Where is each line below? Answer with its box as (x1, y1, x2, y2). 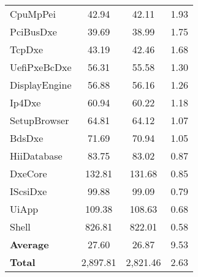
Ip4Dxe (10, 95, 41, 109)
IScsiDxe (10, 184, 47, 198)
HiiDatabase (10, 149, 63, 163)
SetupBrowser (10, 113, 69, 127)
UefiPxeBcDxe (10, 60, 72, 74)
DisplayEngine (10, 78, 72, 92)
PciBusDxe (10, 24, 57, 39)
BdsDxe (10, 131, 44, 145)
